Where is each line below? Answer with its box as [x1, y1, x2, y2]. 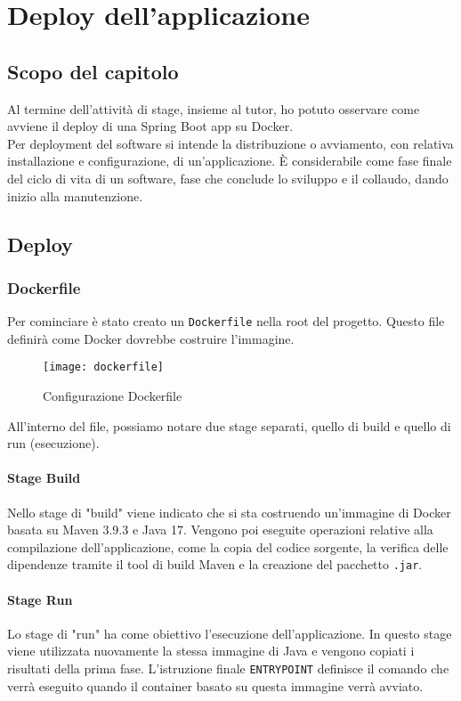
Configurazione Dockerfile [43, 387, 182, 405]
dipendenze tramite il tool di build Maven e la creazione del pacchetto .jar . [7, 555, 423, 574]
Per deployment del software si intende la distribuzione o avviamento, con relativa [7, 134, 454, 152]
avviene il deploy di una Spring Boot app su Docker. [7, 117, 294, 135]
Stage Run [7, 590, 73, 608]
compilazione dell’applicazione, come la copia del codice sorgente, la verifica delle [7, 537, 449, 556]
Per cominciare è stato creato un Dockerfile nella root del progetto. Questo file [7, 312, 445, 330]
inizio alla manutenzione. [7, 186, 143, 205]
